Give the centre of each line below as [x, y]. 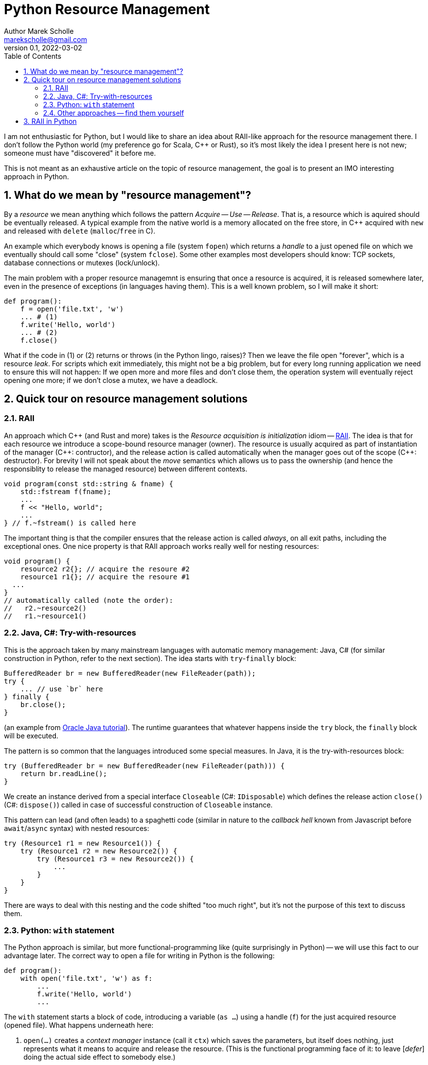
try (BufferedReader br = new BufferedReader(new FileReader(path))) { [144, 766]
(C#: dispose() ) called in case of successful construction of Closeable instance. [138, 805]
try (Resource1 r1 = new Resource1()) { [83, 843]
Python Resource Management [107, 9]
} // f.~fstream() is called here [70, 523]
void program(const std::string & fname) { [89, 484]
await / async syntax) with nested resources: [77, 828]
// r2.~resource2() [45, 608]
